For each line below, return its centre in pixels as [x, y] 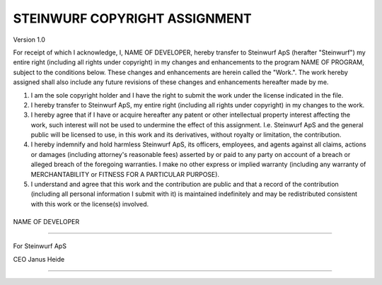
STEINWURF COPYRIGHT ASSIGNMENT [132, 18]
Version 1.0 [29, 40]
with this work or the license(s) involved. [90, 204]
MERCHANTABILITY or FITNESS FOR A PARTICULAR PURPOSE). [125, 174]
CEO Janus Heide [39, 259]
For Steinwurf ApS [40, 246]
